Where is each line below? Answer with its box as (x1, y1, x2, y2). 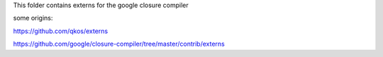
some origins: (13, 14, 53, 23)
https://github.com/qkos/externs (13, 27, 109, 35)
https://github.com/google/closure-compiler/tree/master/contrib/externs (13, 39, 225, 49)
